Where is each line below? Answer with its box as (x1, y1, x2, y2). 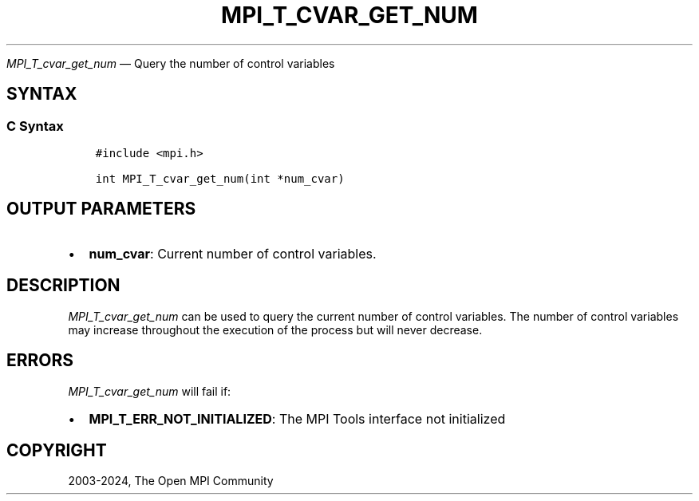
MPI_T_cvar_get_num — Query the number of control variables (6, 56, 335, 70)
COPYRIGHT (6, 440, 107, 460)
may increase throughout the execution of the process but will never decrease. (68, 322, 483, 337)
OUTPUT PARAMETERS (6, 199, 196, 219)
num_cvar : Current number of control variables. (89, 245, 377, 262)
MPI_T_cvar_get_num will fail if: (68, 384, 231, 398)
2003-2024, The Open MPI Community (68, 474, 274, 488)
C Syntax (6, 117, 64, 134)
